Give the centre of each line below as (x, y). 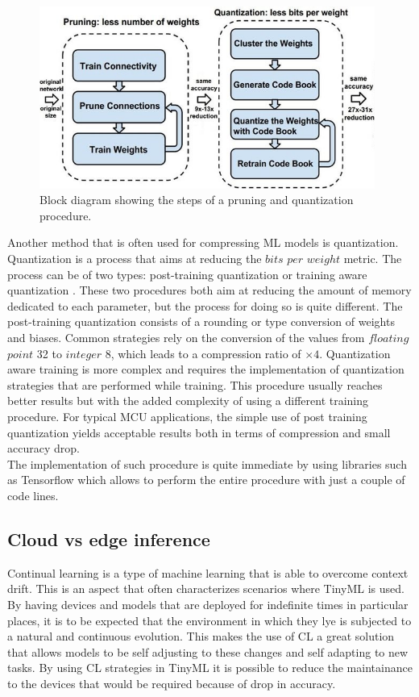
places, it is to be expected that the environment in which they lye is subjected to (209, 620)
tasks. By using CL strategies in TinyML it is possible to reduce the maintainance (210, 668)
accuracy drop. (44, 448)
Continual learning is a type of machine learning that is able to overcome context (208, 572)
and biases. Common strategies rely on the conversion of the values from (186, 338)
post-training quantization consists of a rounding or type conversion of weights (201, 321)
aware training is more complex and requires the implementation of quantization (206, 369)
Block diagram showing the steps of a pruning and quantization (197, 200)
